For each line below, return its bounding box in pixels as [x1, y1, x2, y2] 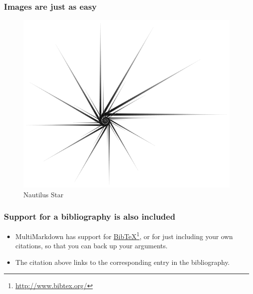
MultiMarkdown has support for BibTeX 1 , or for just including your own [15, 229, 233, 241]
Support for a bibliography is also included [4, 210, 176, 222]
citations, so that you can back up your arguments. [15, 241, 168, 251]
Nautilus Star [23, 190, 64, 200]
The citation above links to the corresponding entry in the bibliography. [15, 257, 230, 267]
